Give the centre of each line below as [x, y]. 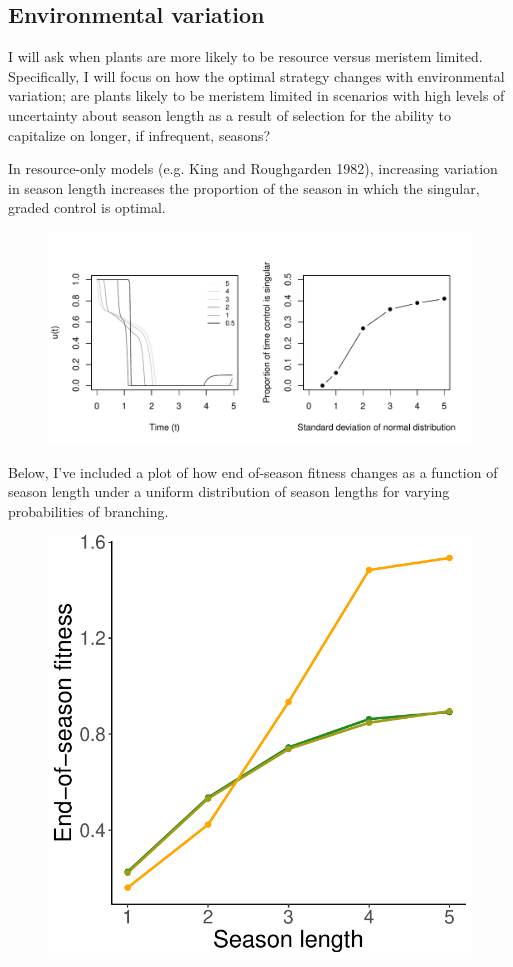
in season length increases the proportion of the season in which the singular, [244, 187]
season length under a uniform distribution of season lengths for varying [229, 491]
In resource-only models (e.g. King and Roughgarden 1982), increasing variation [253, 168]
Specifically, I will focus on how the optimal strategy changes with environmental [256, 75]
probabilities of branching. [88, 510]
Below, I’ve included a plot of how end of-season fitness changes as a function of [253, 471]
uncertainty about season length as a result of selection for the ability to [230, 114]
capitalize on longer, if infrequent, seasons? [139, 134]
